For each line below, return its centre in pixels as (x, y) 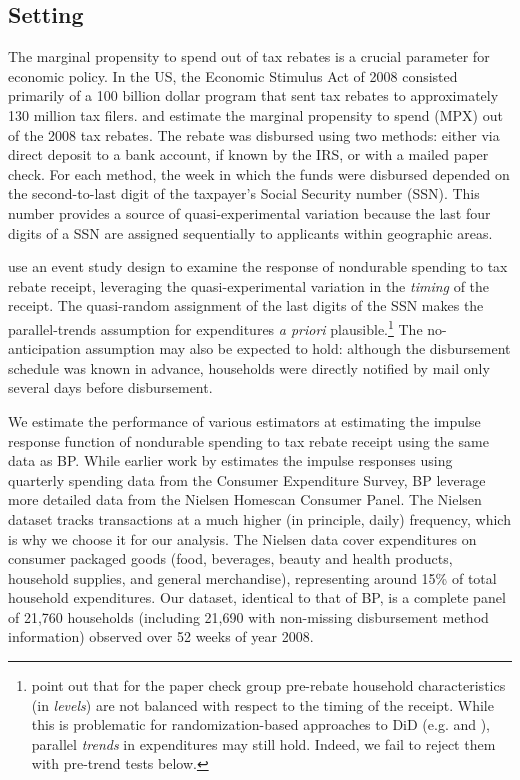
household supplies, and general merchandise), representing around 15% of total (252, 577)
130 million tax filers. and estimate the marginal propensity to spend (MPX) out (255, 114)
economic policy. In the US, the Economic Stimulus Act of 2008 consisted (233, 75)
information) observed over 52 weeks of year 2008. (161, 636)
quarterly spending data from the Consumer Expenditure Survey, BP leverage (247, 479)
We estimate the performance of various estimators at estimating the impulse (244, 420)
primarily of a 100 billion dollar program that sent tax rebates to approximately (253, 95)
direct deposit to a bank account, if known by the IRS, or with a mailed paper (248, 154)
